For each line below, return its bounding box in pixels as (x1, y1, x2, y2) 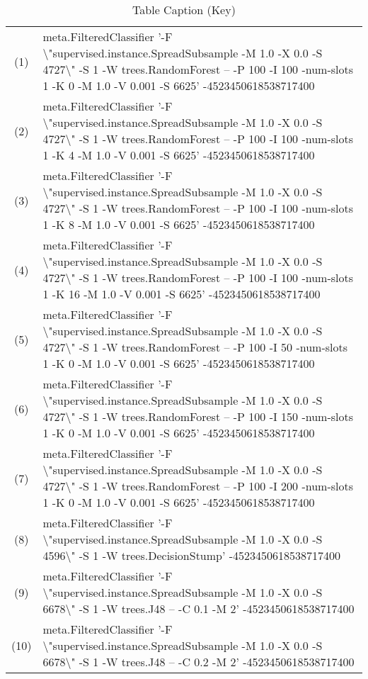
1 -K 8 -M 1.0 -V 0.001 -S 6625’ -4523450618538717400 (42, 216, 315, 232)
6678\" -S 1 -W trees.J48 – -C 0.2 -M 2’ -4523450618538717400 (42, 653, 355, 670)
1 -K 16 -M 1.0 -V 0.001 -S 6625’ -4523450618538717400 (42, 286, 321, 302)
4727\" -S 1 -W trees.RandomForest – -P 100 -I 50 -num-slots (42, 339, 348, 355)
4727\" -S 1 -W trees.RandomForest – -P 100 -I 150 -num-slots (42, 408, 354, 425)
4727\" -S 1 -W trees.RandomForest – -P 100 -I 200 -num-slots (42, 478, 354, 494)
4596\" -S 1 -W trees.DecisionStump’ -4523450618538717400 (42, 547, 341, 563)
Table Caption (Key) (132, 1, 236, 18)
